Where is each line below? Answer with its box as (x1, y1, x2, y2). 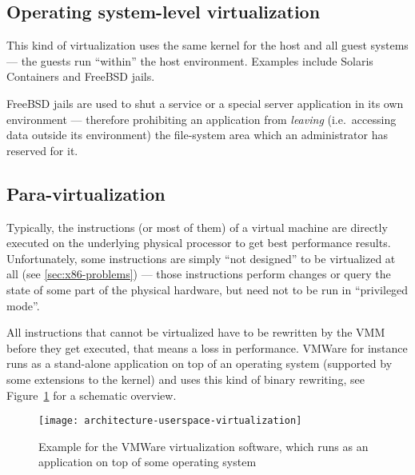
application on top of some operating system (38, 453, 257, 470)
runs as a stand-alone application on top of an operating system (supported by (6, 355, 393, 372)
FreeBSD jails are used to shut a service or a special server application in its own (6, 94, 404, 111)
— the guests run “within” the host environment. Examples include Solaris (6, 52, 373, 69)
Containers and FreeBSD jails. (6, 68, 155, 85)
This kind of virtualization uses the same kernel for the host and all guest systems (6, 37, 409, 54)
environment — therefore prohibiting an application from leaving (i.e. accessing (6, 110, 397, 127)
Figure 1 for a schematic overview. (6, 386, 177, 403)
